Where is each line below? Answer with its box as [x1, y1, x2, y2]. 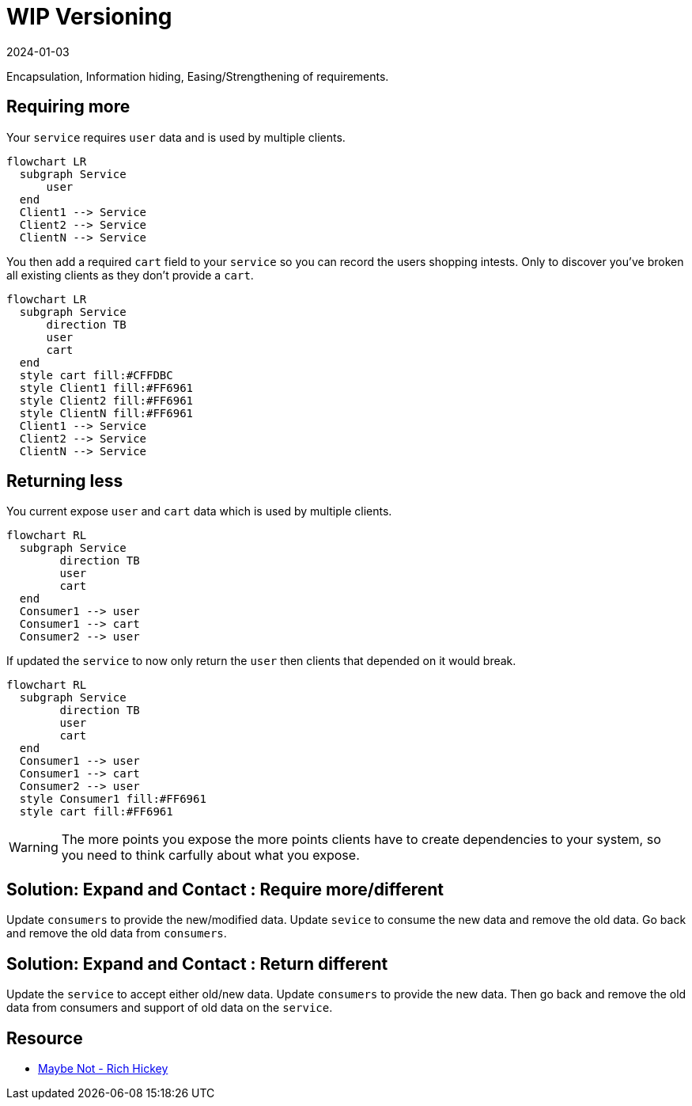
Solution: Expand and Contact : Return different [6, 953, 388, 974]
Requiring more [6, 97, 130, 117]
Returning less [6, 471, 123, 492]
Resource [6, 1028, 83, 1048]
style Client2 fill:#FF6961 [19, 393, 194, 407]
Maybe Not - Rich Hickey [38, 1061, 168, 1075]
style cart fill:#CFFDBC [19, 368, 173, 382]
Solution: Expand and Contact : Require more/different [6, 879, 444, 899]
